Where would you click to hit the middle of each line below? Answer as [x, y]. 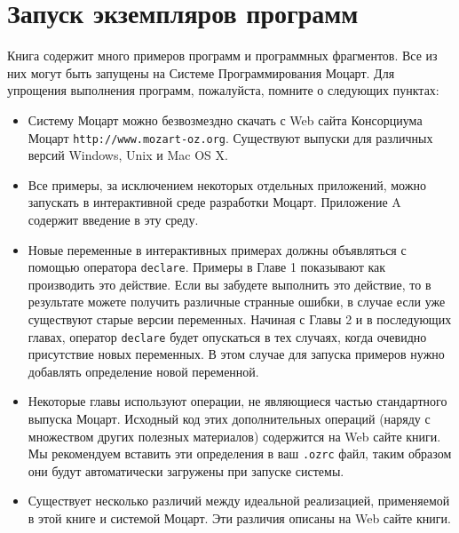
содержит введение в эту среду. [113, 219]
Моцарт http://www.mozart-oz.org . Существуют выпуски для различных [230, 137]
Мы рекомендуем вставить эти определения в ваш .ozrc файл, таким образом [240, 453]
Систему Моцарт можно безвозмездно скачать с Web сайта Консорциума [225, 119]
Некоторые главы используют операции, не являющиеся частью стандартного [237, 401]
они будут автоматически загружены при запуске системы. [186, 470]
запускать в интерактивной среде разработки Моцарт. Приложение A [214, 202]
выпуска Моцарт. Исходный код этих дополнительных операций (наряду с [229, 418]
